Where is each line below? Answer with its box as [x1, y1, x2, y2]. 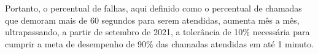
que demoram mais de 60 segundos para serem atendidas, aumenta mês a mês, [5, 13, 300, 26]
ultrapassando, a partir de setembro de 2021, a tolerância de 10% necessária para [5, 25, 310, 38]
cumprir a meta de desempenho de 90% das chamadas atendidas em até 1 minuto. [5, 37, 314, 50]
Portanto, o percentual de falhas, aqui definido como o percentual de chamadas [5, 2, 302, 14]
